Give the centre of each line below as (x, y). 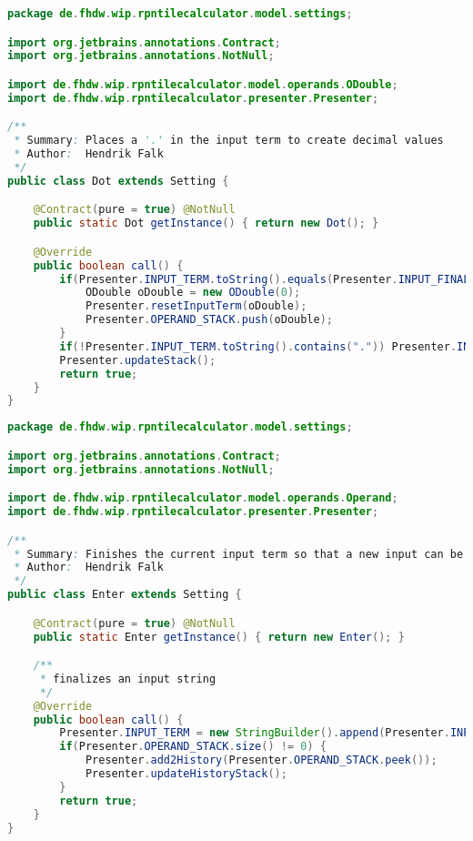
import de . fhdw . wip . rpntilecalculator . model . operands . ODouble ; (203, 84)
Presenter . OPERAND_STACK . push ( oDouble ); (209, 320)
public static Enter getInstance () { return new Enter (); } (219, 637)
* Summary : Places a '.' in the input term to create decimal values (229, 141)
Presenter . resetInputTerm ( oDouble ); (196, 306)
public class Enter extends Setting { (125, 595)
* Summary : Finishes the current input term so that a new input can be (239, 554)
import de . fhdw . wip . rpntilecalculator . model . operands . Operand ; (203, 498)
